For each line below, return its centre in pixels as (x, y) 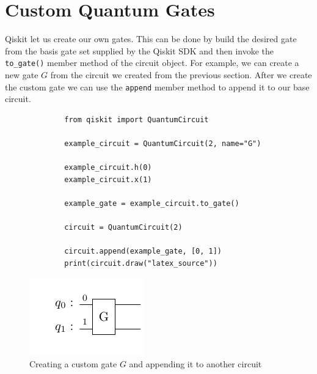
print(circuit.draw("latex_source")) (141, 263)
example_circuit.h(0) (108, 168)
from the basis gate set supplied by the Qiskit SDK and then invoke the (140, 50)
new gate (22, 74)
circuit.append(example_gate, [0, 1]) (143, 251)
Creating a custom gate (73, 364)
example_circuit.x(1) (108, 179)
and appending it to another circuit (195, 364)
